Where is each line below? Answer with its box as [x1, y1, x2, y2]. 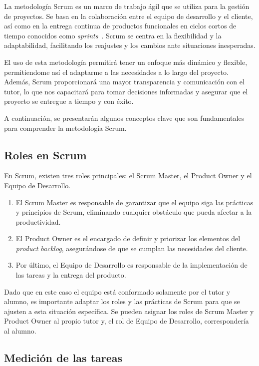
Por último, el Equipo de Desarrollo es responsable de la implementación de [15, 260, 248, 270]
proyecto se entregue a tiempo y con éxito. [4, 96, 134, 106]
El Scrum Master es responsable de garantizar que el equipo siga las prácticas [15, 197, 254, 207]
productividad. [15, 216, 61, 227]
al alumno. [4, 326, 36, 336]
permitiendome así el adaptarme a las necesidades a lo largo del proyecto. [4, 66, 229, 77]
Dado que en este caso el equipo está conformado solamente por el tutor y [4, 286, 231, 297]
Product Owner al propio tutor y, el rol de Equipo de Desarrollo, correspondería [4, 316, 249, 326]
